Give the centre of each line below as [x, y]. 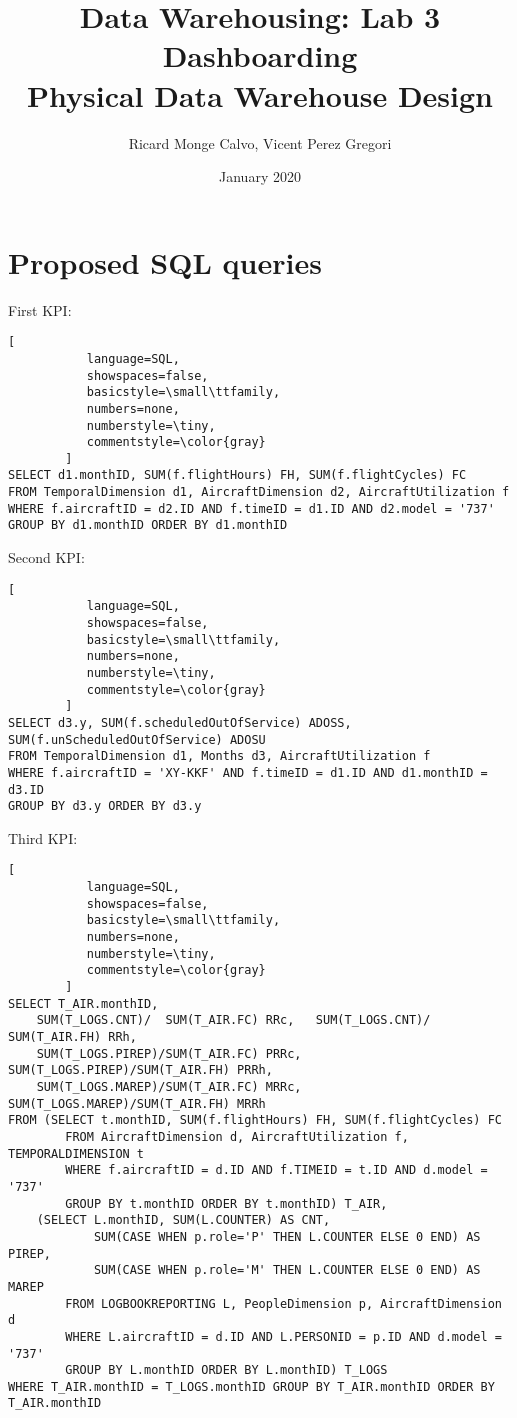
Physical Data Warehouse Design [260, 94]
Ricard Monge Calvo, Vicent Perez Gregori [260, 142]
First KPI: [40, 309]
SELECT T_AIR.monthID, [83, 1003]
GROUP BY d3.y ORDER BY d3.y [105, 806]
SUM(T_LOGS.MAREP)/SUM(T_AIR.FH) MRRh [137, 1103]
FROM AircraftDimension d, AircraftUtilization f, [237, 1136]
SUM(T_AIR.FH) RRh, [72, 1037]
